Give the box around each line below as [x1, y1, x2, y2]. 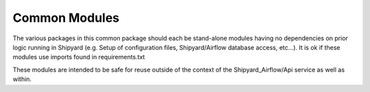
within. [12, 75, 32, 83]
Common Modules [12, 10, 120, 25]
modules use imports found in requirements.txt [12, 53, 145, 61]
